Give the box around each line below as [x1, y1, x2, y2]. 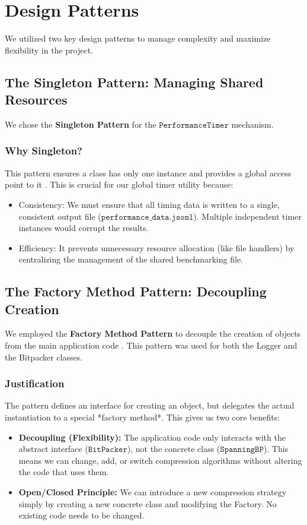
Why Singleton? [5, 143, 83, 158]
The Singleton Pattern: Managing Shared [5, 72, 264, 91]
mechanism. [231, 118, 274, 130]
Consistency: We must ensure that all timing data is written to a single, [18, 198, 280, 210]
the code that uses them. [18, 466, 109, 478]
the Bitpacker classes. [5, 350, 83, 363]
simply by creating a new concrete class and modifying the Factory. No [18, 497, 277, 510]
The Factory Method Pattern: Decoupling [5, 282, 267, 301]
